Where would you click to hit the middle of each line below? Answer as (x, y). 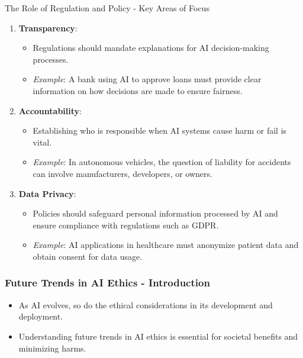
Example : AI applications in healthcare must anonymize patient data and (166, 245)
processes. (51, 59)
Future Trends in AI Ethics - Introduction (107, 283)
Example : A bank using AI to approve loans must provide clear (147, 79)
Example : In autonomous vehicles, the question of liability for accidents (162, 162)
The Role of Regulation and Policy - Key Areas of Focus (107, 8)
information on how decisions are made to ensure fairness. (138, 90)
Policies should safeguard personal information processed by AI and (155, 213)
